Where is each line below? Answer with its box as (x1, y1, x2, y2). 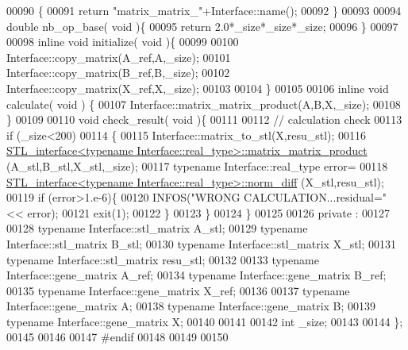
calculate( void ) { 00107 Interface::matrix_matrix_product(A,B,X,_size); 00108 (6, 95, 401, 112)
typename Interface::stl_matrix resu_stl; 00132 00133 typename (6, 251, 319, 267)
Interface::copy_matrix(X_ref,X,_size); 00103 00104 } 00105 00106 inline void (6, 79, 389, 96)
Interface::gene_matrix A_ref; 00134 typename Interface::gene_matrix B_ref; (6, 267, 387, 283)
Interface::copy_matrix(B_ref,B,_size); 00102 (6, 64, 230, 81)
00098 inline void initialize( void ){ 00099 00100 (6, 33, 239, 50)
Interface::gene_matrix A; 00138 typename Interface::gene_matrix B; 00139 (6, 298, 376, 314)
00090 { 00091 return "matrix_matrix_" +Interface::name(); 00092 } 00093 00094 (6, 2, 402, 18)
